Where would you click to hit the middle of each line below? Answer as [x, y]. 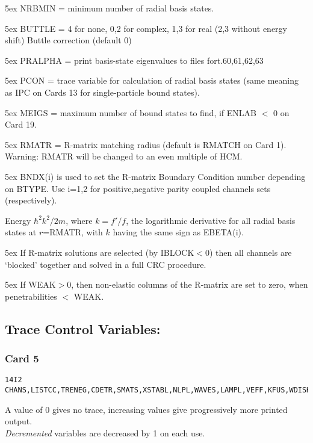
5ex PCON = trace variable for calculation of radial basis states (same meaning [152, 80]
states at [21, 232]
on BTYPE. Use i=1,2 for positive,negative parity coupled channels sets [138, 188]
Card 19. [21, 124]
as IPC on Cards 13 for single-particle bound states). [102, 92]
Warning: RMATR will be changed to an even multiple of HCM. [124, 156]
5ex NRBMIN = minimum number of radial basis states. [110, 8]
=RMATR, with [73, 232]
